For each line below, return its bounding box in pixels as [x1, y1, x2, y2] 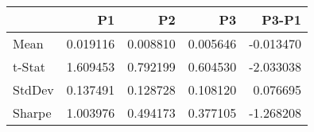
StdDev [13, 80, 54, 99]
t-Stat [13, 57, 45, 76]
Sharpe [13, 103, 52, 122]
